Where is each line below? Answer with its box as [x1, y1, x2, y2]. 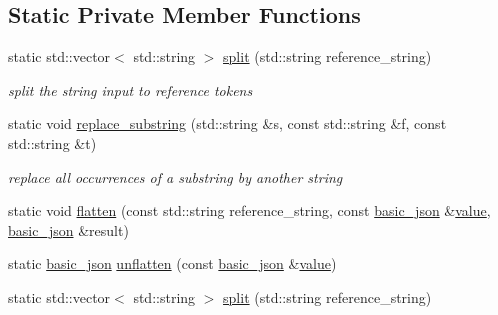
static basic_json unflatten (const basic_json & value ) [8, 253, 337, 274]
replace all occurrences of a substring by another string [8, 166, 343, 187]
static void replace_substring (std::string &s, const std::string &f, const [8, 113, 447, 134]
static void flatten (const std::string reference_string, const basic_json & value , [8, 200, 491, 221]
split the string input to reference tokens [8, 79, 253, 100]
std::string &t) [8, 132, 97, 153]
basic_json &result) [8, 219, 129, 240]
